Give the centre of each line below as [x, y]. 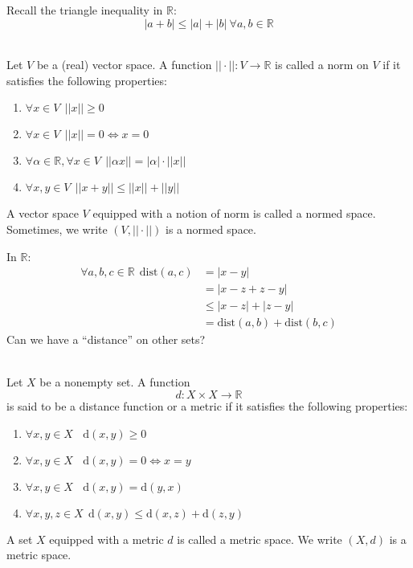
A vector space [43, 213]
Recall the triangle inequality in [85, 10]
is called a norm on [321, 65]
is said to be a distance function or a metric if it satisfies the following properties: [207, 406]
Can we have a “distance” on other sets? [106, 339]
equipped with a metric [106, 539]
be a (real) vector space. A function [124, 65]
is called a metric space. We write [260, 539]
